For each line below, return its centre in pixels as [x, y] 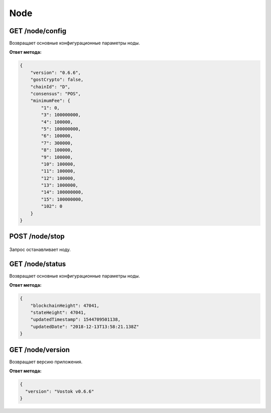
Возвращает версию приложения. [46, 362]
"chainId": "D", [50, 87]
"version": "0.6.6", [56, 72]
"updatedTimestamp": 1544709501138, [75, 320]
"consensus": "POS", [56, 94]
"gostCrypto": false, [57, 80]
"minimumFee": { [50, 101]
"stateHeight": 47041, [58, 313]
